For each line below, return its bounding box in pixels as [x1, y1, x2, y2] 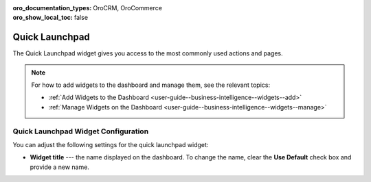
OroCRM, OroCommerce [93, 4, 163, 12]
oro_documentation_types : [12, 4, 92, 12]
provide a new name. [30, 163, 89, 171]
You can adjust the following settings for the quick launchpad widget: [12, 141, 209, 148]
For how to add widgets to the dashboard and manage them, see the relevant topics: [31, 81, 271, 89]
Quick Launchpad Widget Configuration [12, 127, 149, 136]
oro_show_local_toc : [12, 14, 74, 22]
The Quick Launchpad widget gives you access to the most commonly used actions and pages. [12, 49, 283, 57]
